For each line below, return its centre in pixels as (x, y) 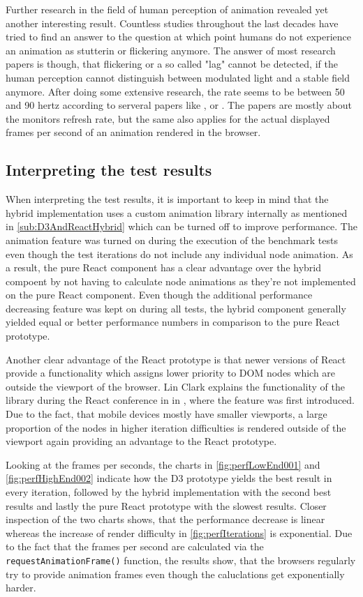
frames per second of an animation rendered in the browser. (133, 132)
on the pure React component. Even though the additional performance (159, 295)
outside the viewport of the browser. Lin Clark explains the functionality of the (175, 386)
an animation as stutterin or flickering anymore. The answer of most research (171, 50)
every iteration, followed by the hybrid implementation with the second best (169, 492)
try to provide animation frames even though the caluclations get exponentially (175, 574)
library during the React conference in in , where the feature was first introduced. (180, 400)
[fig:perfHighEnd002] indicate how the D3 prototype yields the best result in (169, 478)
